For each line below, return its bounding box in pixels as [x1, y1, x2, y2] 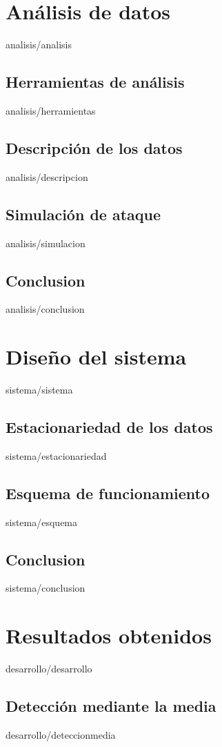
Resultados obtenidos [6, 621, 212, 650]
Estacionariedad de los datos [6, 416, 213, 438]
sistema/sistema [6, 382, 73, 397]
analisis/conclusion [6, 302, 85, 316]
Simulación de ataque [6, 203, 161, 224]
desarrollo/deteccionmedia [6, 727, 116, 741]
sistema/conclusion [6, 581, 85, 595]
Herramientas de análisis [6, 71, 185, 93]
